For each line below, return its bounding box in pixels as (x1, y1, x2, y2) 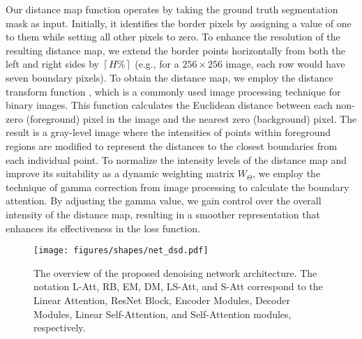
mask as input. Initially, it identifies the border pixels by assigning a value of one (6, 15, 352, 30)
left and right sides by (6, 56, 99, 71)
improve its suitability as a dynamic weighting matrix (6, 166, 235, 181)
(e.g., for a (135, 56, 179, 71)
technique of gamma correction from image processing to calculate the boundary (6, 179, 349, 194)
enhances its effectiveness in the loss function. (6, 220, 200, 235)
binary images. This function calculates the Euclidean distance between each (6, 98, 333, 112)
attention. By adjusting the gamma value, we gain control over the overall (6, 193, 322, 208)
